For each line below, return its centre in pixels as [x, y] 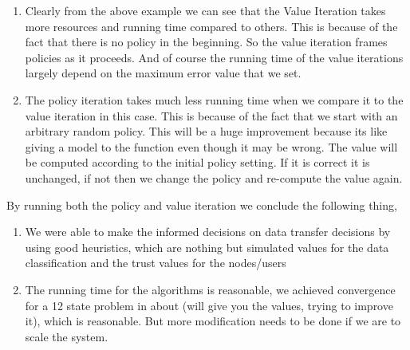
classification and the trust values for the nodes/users [156, 263]
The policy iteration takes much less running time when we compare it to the [214, 99]
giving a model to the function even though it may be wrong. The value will [211, 146]
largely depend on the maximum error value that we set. [163, 73]
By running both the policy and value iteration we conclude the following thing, [202, 204]
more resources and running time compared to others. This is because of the [211, 26]
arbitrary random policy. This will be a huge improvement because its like [206, 131]
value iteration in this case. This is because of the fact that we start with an [211, 115]
